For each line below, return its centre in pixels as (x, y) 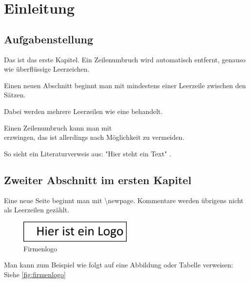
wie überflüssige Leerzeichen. (47, 69)
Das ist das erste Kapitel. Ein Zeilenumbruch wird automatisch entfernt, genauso (125, 59)
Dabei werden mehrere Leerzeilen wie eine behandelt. (83, 111)
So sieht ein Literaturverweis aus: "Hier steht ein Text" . (88, 153)
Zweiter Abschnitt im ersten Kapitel (98, 179)
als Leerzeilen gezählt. (37, 210)
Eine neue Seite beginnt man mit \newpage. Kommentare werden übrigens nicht (124, 200)
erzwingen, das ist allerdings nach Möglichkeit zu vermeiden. (94, 137)
